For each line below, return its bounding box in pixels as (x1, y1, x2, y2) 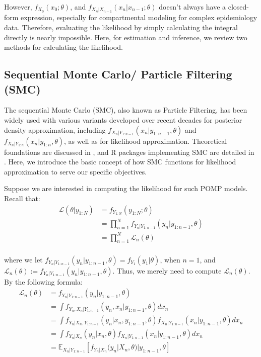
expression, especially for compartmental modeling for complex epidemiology (21, 12, 257, 23)
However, (4, 2, 32, 12)
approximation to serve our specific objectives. (4, 166, 147, 176)
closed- (228, 2, 249, 12)
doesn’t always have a (159, 2, 226, 12)
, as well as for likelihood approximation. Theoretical (64, 135, 227, 146)
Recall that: (4, 193, 40, 203)
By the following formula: (4, 276, 83, 287)
